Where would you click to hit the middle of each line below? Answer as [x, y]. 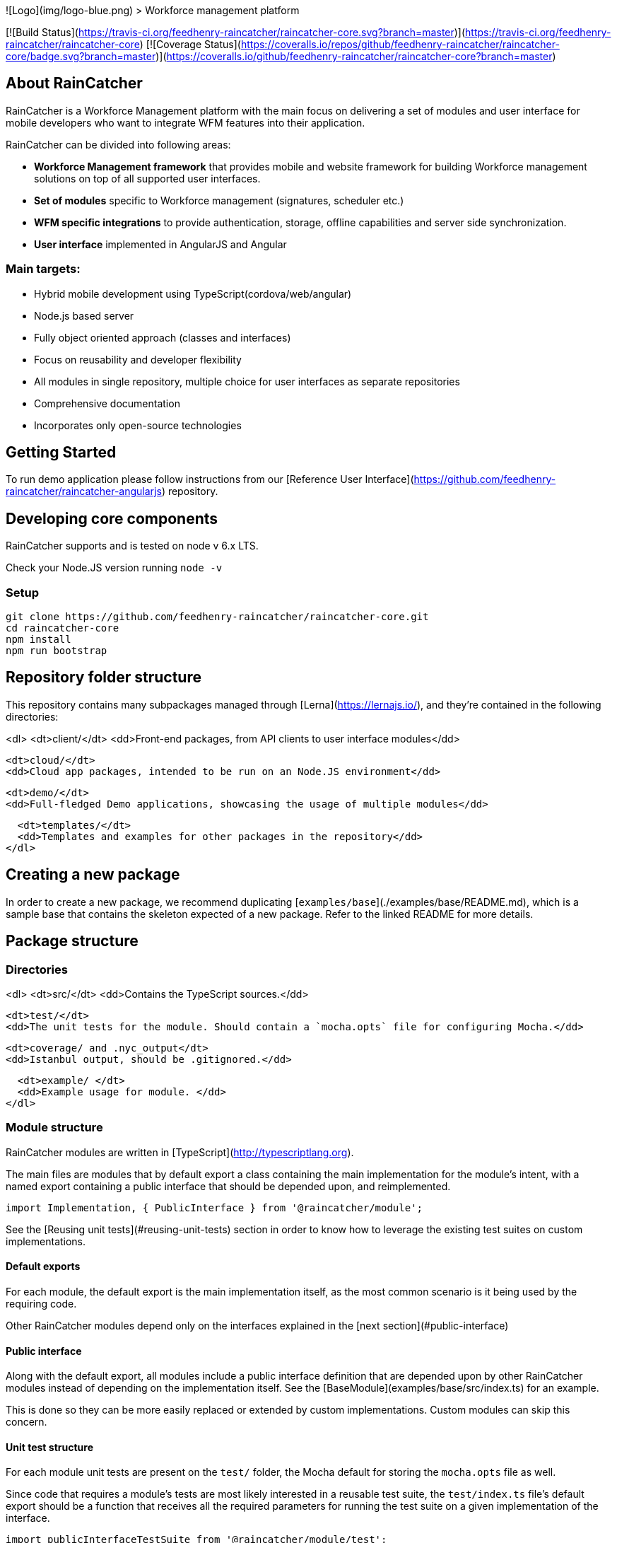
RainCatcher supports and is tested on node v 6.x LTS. [132, 546]
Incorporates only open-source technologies [138, 425]
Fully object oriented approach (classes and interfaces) [163, 337]
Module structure [54, 1128]
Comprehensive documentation [107, 403]
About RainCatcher [74, 83]
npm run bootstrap [57, 651]
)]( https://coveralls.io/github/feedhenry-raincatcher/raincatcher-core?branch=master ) [356, 56]
